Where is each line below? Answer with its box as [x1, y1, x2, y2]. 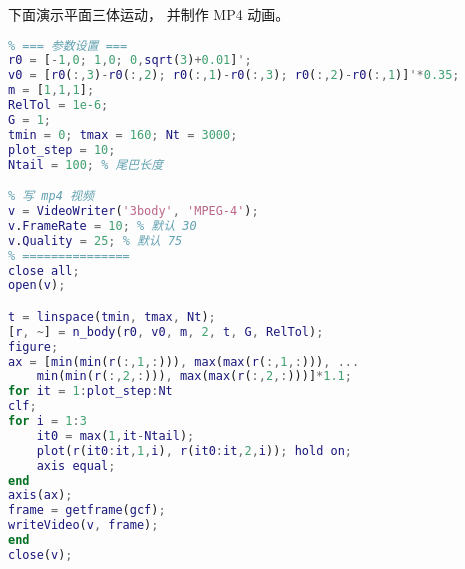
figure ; [8, 339, 59, 354]
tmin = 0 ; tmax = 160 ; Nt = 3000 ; [8, 127, 238, 142]
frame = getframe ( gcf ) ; [8, 503, 166, 518]
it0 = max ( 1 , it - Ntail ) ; [36, 428, 195, 443]
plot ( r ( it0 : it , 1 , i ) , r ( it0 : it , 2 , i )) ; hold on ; [36, 443, 352, 458]
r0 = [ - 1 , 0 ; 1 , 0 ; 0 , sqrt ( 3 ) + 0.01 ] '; [8, 53, 252, 68]
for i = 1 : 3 [8, 414, 87, 429]
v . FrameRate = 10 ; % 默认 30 [8, 218, 197, 233]
